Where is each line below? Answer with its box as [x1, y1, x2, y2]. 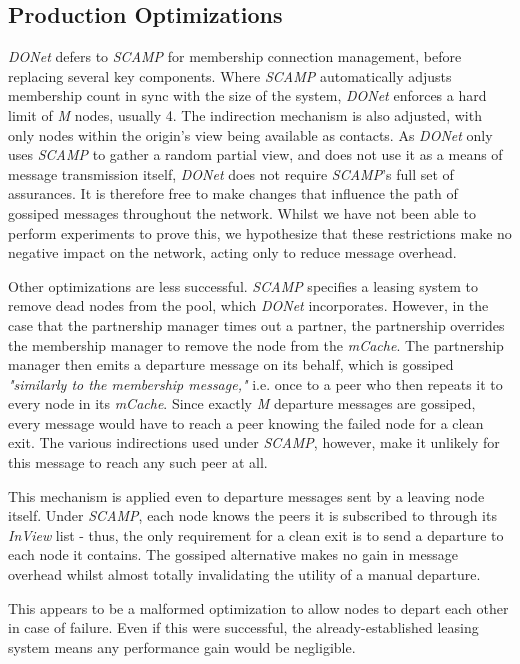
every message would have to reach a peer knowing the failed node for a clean [8, 412, 484, 433]
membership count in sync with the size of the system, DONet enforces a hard [8, 85, 487, 106]
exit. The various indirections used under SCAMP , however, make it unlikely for [8, 432, 500, 453]
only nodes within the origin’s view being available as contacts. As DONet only [8, 124, 493, 145]
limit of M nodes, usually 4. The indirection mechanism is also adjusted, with [8, 104, 482, 125]
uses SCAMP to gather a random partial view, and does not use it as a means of [8, 144, 503, 165]
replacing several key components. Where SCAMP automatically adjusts [8, 65, 452, 86]
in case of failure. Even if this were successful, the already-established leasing [8, 617, 479, 638]
